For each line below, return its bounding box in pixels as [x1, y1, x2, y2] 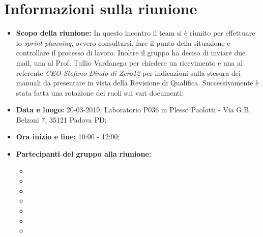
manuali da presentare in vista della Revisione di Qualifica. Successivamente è [16, 77, 259, 88]
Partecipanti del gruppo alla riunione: [16, 149, 152, 159]
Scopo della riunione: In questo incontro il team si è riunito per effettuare [16, 27, 255, 38]
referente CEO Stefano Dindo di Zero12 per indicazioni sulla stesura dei [16, 67, 241, 78]
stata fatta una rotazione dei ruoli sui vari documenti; [16, 87, 184, 98]
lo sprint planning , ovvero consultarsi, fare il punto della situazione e [16, 37, 230, 48]
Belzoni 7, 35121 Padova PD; [16, 114, 107, 125]
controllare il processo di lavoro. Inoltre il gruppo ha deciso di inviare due [16, 47, 246, 58]
